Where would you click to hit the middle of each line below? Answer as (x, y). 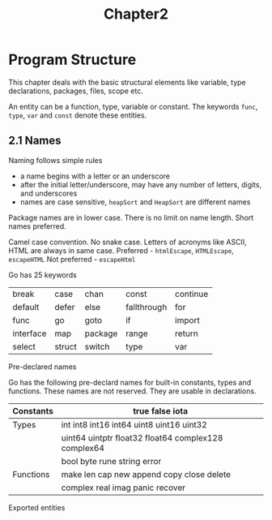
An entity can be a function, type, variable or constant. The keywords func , (133, 106)
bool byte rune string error (111, 461)
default (26, 307)
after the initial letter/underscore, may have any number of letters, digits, (140, 184)
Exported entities (37, 507)
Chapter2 (136, 14)
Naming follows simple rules (55, 160)
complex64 (83, 448)
